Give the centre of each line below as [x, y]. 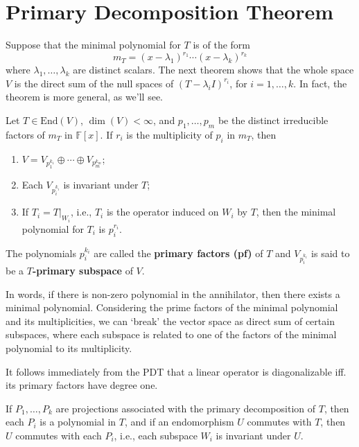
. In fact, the [320, 83]
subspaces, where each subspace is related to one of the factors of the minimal [171, 334]
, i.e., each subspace [156, 435]
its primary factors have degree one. [82, 385]
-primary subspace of [82, 270]
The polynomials [41, 253]
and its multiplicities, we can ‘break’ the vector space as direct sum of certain [170, 321]
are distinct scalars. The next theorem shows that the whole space [213, 70]
